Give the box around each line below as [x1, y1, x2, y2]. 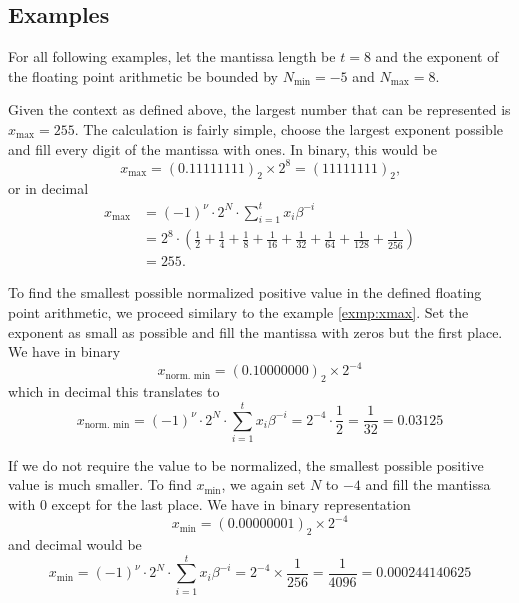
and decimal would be [8, 533, 142, 554]
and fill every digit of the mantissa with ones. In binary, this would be [8, 138, 437, 159]
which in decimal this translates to [8, 381, 220, 402]
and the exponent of [375, 46, 499, 67]
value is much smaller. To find [8, 474, 192, 495]
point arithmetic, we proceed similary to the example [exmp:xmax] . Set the [8, 302, 469, 323]
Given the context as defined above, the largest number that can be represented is [8, 99, 511, 120]
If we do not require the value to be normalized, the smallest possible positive [8, 454, 484, 475]
